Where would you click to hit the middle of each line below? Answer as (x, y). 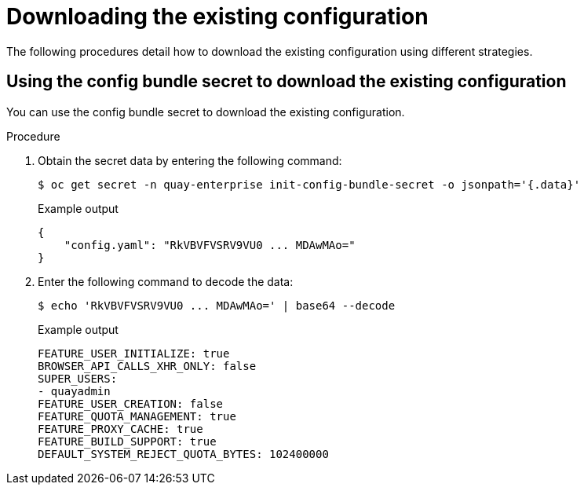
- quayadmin (74, 391)
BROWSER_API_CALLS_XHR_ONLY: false (147, 366)
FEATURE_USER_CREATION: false (131, 403)
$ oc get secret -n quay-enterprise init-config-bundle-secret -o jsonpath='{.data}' (309, 184)
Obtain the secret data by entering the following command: (190, 160)
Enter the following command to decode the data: (166, 281)
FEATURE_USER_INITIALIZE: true (134, 353)
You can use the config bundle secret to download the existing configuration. (206, 112)
